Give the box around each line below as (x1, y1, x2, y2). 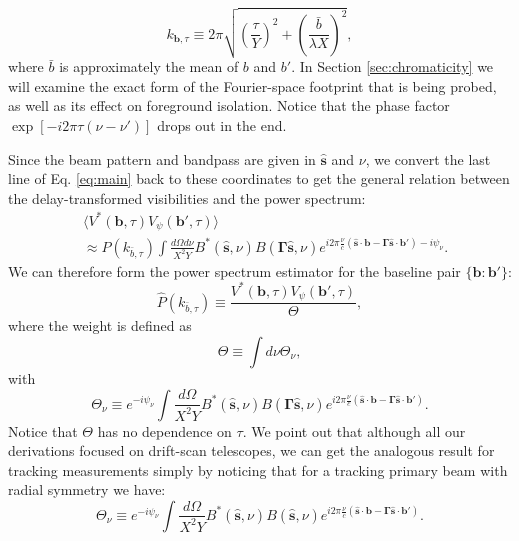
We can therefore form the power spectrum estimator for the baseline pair (8, 260, 461, 281)
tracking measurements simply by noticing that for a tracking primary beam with (8, 459, 508, 480)
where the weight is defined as (8, 315, 192, 336)
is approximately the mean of (59, 56, 239, 77)
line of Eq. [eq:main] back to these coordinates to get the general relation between (8, 168, 510, 189)
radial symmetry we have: (8, 479, 166, 500)
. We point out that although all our (242, 420, 466, 441)
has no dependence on (97, 420, 232, 441)
